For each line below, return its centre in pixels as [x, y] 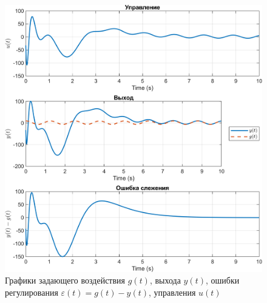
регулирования [32, 292]
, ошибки [222, 280]
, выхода [165, 280]
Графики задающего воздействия [65, 280]
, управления [172, 292]
